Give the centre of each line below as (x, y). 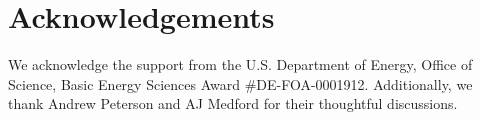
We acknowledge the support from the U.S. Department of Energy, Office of (240, 64)
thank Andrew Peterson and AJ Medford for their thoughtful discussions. (233, 103)
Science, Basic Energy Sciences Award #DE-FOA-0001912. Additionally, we (240, 83)
